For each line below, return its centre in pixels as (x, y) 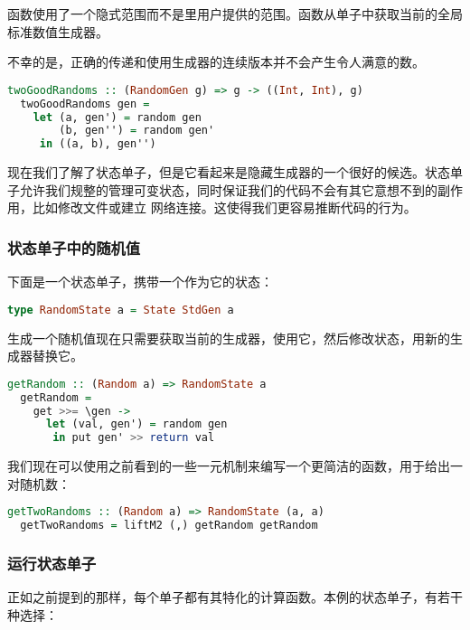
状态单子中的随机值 (74, 247)
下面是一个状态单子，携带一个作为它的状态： (140, 282)
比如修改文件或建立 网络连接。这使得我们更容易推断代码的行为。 (224, 207)
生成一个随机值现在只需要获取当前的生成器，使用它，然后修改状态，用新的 (229, 338)
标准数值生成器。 (58, 31)
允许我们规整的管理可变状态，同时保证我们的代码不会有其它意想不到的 (228, 189)
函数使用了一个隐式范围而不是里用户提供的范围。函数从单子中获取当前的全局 (235, 14)
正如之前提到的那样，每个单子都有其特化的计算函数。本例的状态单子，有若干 (235, 597)
